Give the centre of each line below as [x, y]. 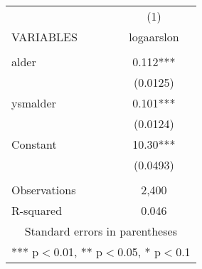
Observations [44, 190]
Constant [34, 144]
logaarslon [154, 37]
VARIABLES [44, 37]
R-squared [37, 210]
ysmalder [34, 103]
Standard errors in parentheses [101, 231]
